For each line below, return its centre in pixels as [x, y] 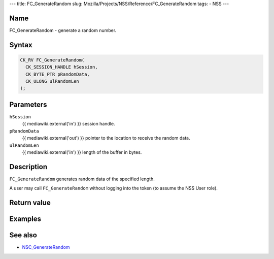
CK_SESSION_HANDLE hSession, [62, 67]
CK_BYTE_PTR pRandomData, [58, 74]
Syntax [21, 45]
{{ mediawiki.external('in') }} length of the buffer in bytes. [82, 152]
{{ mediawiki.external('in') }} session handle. [68, 124]
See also [23, 235]
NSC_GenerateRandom [46, 247]
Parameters [28, 104]
